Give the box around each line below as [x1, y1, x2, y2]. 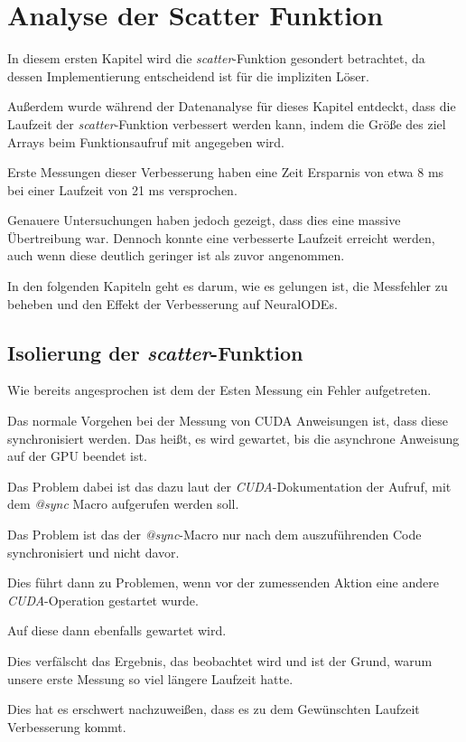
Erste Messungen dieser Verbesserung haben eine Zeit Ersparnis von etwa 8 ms [7, 163, 444, 182]
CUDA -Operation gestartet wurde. [7, 590, 199, 609]
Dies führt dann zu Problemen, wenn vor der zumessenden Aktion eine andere [7, 573, 439, 592]
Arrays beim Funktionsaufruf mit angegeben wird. [7, 132, 285, 151]
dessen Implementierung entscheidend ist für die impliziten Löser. [7, 66, 369, 85]
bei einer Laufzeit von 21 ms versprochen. [7, 180, 238, 199]
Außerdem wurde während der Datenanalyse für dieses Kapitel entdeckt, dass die [7, 97, 456, 116]
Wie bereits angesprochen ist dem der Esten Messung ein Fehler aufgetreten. [7, 380, 432, 399]
